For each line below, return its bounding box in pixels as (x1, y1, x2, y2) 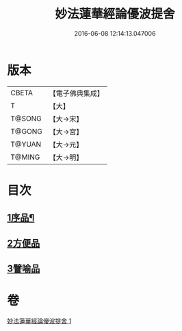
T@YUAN (10, 139, 42, 149)
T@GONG (10, 126, 42, 136)
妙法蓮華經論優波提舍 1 (7, 317, 72, 325)
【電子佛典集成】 (49, 88, 104, 98)
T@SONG (10, 114, 42, 123)
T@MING (10, 152, 40, 162)
